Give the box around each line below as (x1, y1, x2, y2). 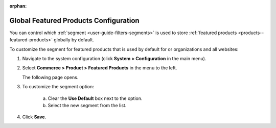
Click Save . (22, 114, 47, 120)
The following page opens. (22, 74, 79, 80)
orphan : (9, 3, 27, 9)
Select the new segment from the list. (48, 103, 127, 109)
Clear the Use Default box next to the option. (48, 95, 143, 101)
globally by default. (54, 37, 95, 43)
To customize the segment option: (22, 84, 95, 90)
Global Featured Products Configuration (9, 16, 140, 25)
